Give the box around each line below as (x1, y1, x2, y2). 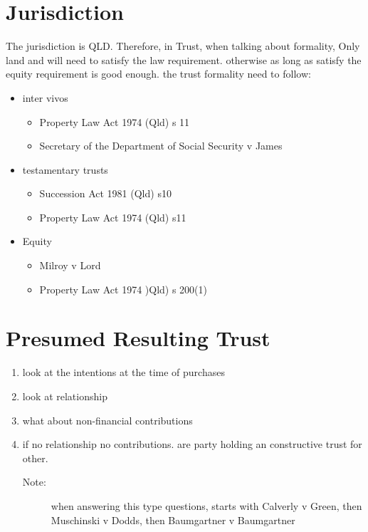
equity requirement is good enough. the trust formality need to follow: (6, 66, 311, 81)
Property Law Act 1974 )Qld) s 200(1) (39, 281, 208, 296)
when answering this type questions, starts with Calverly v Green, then (51, 498, 362, 513)
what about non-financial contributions (22, 412, 193, 427)
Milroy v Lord (39, 258, 101, 273)
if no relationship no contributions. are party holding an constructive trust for (22, 437, 362, 452)
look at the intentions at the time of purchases (22, 365, 225, 380)
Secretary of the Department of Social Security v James (39, 138, 283, 153)
